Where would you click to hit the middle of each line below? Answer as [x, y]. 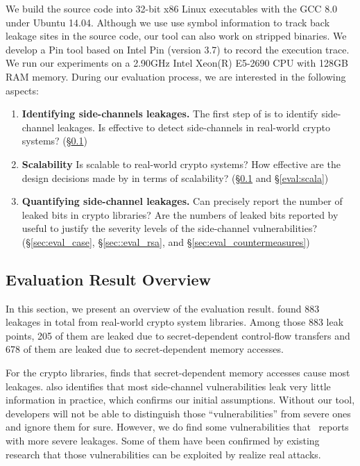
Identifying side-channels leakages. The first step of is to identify [170, 114]
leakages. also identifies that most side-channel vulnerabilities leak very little [168, 386]
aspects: [22, 90]
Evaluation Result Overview [108, 279]
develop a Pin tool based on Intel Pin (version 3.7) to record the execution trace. [178, 49]
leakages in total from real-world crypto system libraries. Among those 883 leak [175, 322]
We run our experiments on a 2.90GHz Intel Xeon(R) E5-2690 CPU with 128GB [177, 63]
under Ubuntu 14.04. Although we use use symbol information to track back [168, 22]
